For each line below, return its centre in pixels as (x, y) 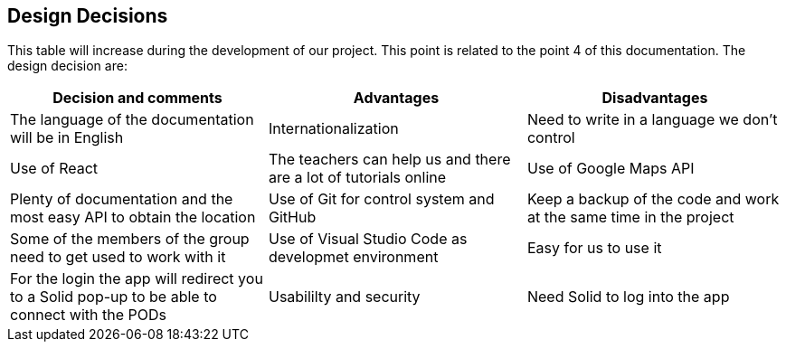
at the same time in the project (630, 217)
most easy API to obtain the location (133, 217)
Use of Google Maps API (611, 169)
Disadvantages (655, 98)
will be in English (67, 138)
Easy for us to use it (594, 248)
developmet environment (353, 257)
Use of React (54, 169)
